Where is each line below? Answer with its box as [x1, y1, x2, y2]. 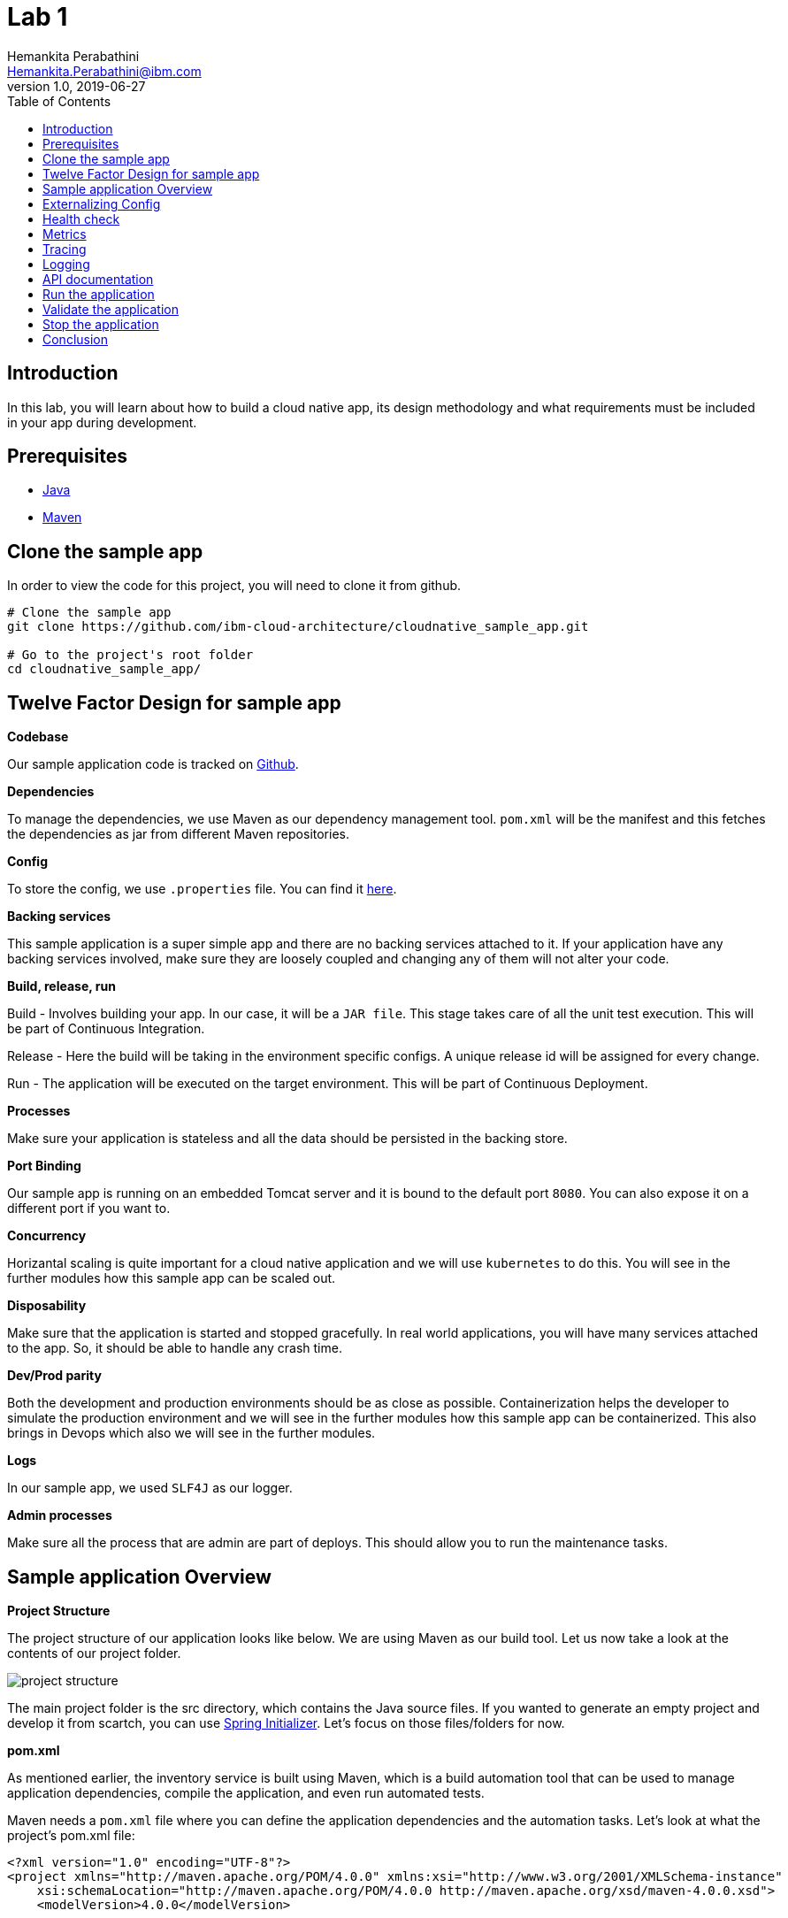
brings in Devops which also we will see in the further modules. [7, 1425, 376, 1441]
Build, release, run [7, 978, 116, 994]
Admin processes [7, 1508, 112, 1523]
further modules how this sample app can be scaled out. [7, 1270, 336, 1286]
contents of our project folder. [7, 1645, 181, 1661]
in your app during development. [7, 414, 197, 430]
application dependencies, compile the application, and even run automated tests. [7, 1784, 485, 1800]
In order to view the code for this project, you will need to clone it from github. [7, 578, 462, 594]
